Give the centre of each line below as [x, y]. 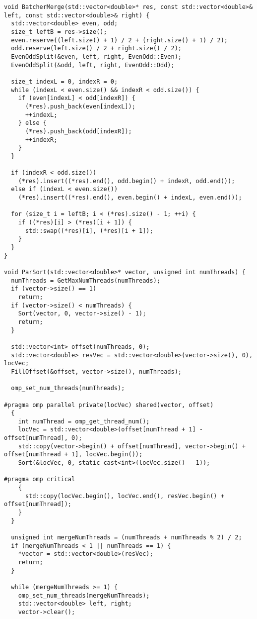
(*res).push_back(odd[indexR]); [78, 131]
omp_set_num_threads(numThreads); [68, 388]
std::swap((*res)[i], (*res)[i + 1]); [89, 231]
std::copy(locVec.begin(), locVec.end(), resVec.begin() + [125, 496]
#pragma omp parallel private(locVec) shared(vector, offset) [109, 405]
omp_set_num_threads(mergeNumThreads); [84, 595]
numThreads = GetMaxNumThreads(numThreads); [86, 280]
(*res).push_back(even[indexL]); [80, 106]
